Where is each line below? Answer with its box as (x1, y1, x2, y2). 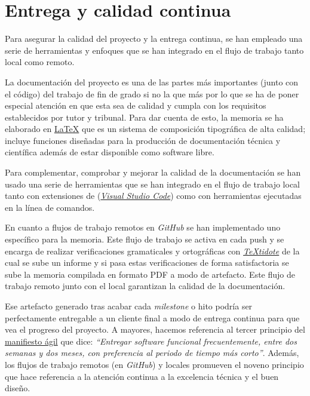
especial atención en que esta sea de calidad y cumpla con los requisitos (5, 99, 266, 112)
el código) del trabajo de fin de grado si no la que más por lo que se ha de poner (5, 87, 299, 100)
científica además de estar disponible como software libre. (5, 146, 214, 158)
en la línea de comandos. (5, 201, 95, 213)
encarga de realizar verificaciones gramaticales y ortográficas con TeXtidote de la (5, 244, 300, 257)
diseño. (5, 382, 30, 394)
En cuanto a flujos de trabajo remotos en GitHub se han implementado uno (5, 221, 281, 234)
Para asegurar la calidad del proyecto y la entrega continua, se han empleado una (5, 32, 303, 45)
